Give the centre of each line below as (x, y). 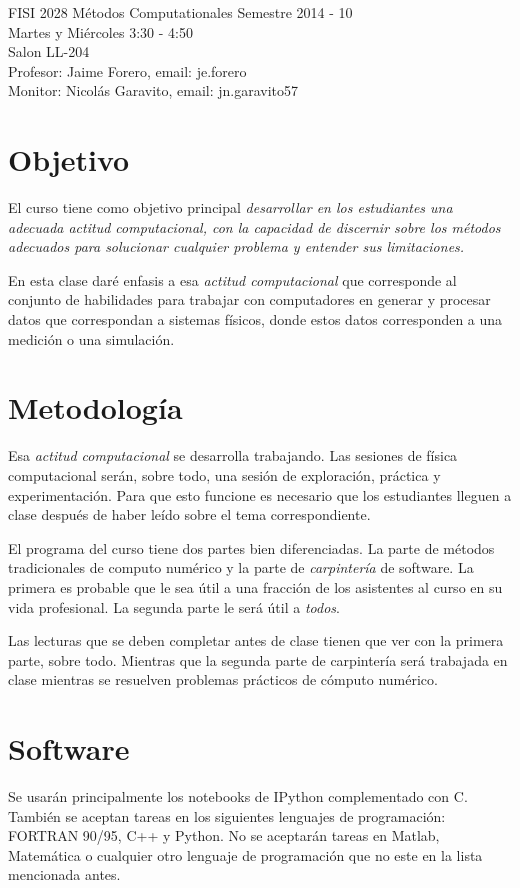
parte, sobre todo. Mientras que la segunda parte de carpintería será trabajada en (258, 659)
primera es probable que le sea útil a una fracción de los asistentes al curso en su (255, 586)
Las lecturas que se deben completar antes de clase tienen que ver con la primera (256, 640)
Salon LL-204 (49, 51)
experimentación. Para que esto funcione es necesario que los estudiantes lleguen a (260, 494)
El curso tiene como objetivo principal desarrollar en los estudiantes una (230, 207)
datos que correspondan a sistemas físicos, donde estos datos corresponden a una (255, 319)
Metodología (95, 407)
